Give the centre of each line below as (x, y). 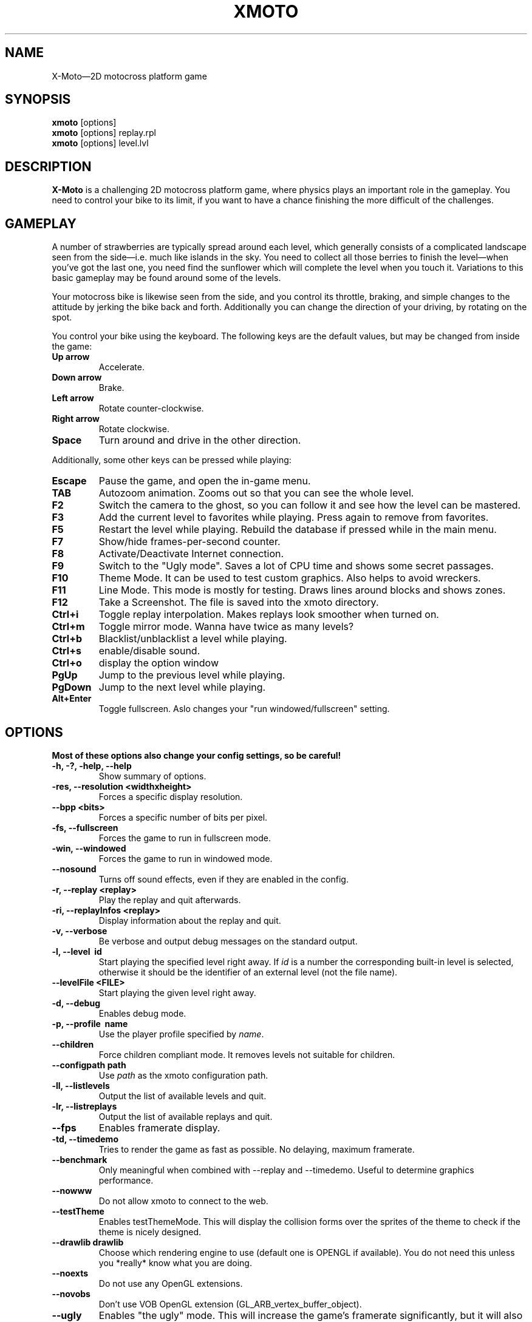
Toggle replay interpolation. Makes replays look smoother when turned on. (269, 615)
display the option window (159, 663)
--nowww (72, 1190)
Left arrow (73, 398)
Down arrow (77, 378)
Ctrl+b (67, 639)
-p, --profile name (90, 1023)
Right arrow (76, 419)
